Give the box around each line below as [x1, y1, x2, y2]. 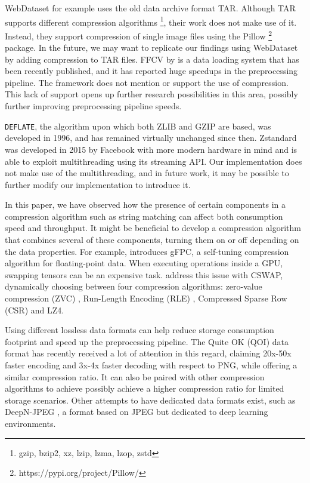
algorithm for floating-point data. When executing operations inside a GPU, [5, 257, 283, 269]
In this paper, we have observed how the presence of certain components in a [5, 198, 286, 211]
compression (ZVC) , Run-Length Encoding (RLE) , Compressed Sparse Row [5, 292, 287, 304]
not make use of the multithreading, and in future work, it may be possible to [5, 167, 289, 179]
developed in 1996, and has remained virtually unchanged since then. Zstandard [5, 131, 297, 144]
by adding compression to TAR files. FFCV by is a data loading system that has [5, 53, 299, 65]
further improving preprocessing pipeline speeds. [5, 100, 182, 112]
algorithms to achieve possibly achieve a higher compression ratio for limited [5, 382, 284, 395]
